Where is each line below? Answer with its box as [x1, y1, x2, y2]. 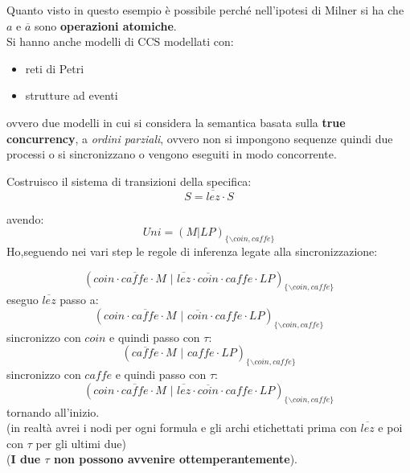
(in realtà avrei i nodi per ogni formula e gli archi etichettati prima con [6, 419, 357, 436]
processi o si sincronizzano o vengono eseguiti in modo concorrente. [6, 146, 337, 162]
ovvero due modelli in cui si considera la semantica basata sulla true [6, 113, 346, 130]
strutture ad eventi [25, 87, 118, 104]
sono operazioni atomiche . [35, 17, 177, 34]
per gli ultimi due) [35, 434, 126, 451]
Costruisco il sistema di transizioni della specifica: [6, 172, 252, 189]
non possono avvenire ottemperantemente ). [54, 450, 298, 467]
